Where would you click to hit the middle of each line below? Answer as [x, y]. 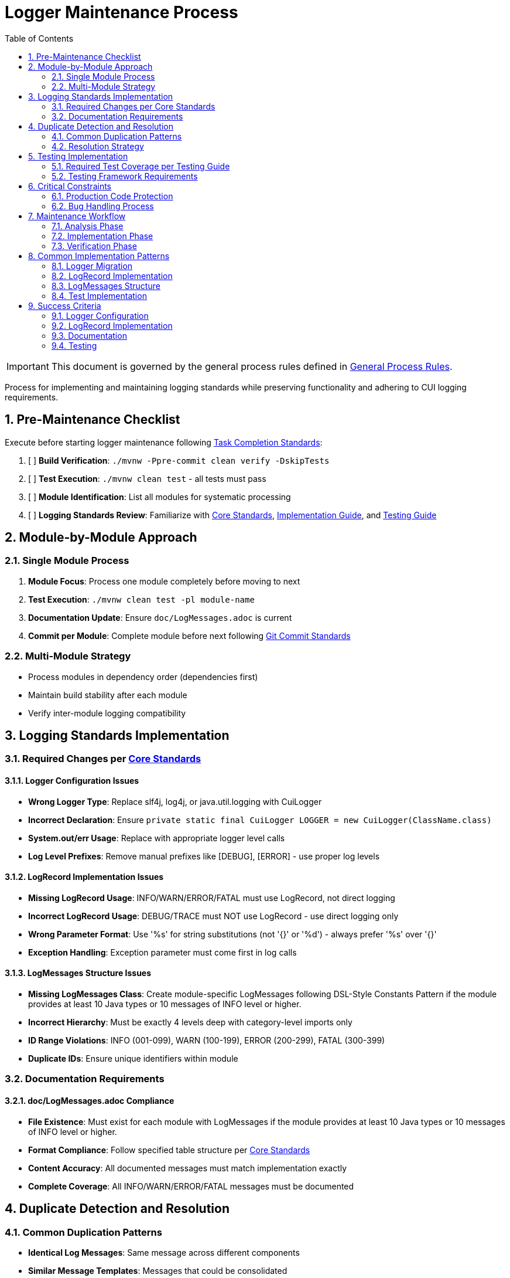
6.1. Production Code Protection [112, 196]
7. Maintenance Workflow [77, 216]
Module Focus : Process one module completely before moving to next [164, 581]
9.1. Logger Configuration [100, 315]
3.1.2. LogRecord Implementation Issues [84, 877]
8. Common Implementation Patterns [99, 256]
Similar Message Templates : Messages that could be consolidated [158, 1270]
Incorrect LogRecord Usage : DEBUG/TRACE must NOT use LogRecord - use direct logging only [213, 916]
